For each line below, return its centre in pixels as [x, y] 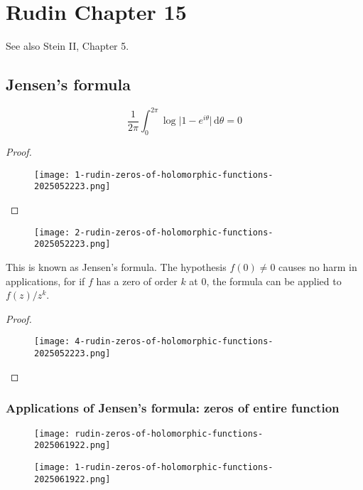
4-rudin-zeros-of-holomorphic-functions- [174, 342]
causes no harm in [318, 267]
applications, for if [45, 281]
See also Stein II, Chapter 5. [67, 46]
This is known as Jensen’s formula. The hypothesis [116, 267]
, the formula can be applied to [274, 281]
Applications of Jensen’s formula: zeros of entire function [173, 408]
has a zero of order [137, 281]
